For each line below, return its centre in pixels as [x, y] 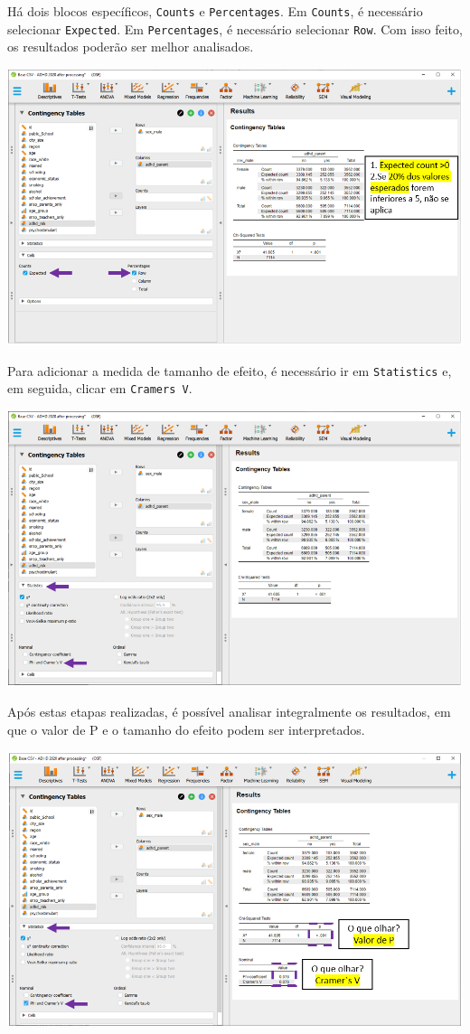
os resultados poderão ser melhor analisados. [131, 47]
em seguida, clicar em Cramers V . [100, 388]
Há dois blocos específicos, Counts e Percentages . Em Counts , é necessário [215, 11]
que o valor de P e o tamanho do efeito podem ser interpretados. [186, 729]
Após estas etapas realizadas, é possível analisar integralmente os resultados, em [229, 712]
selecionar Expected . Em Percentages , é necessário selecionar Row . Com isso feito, [235, 28]
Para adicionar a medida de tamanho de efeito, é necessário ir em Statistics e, [230, 370]
